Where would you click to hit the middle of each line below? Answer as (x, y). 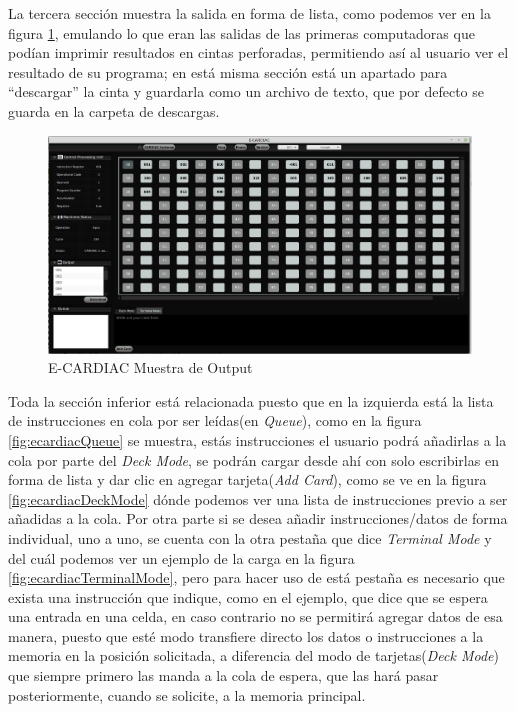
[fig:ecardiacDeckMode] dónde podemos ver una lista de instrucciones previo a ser (258, 498)
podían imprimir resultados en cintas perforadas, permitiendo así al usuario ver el (258, 52)
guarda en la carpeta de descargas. (114, 110)
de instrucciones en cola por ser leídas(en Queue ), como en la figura (215, 420)
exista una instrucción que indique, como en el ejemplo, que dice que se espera (248, 596)
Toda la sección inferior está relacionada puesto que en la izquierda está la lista (251, 400)
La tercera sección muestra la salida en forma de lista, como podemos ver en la (249, 13)
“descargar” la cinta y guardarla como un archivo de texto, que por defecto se (246, 91)
